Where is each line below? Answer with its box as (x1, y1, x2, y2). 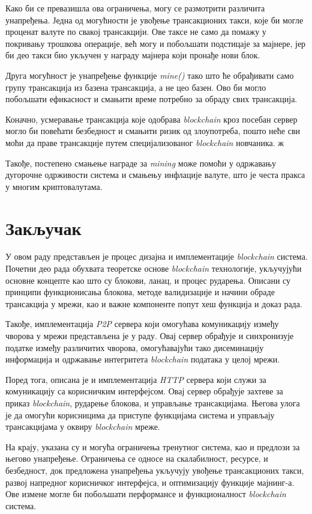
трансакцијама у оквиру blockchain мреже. (5, 420, 160, 433)
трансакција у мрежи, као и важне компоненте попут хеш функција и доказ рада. (5, 297, 302, 310)
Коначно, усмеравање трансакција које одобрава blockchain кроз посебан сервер (5, 112, 298, 125)
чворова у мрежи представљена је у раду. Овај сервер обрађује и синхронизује (5, 329, 294, 341)
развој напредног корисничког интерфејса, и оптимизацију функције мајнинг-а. (5, 476, 295, 488)
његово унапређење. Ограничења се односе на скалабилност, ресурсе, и (5, 452, 268, 465)
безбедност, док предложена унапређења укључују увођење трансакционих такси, (5, 464, 304, 476)
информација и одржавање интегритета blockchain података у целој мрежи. (5, 353, 280, 366)
